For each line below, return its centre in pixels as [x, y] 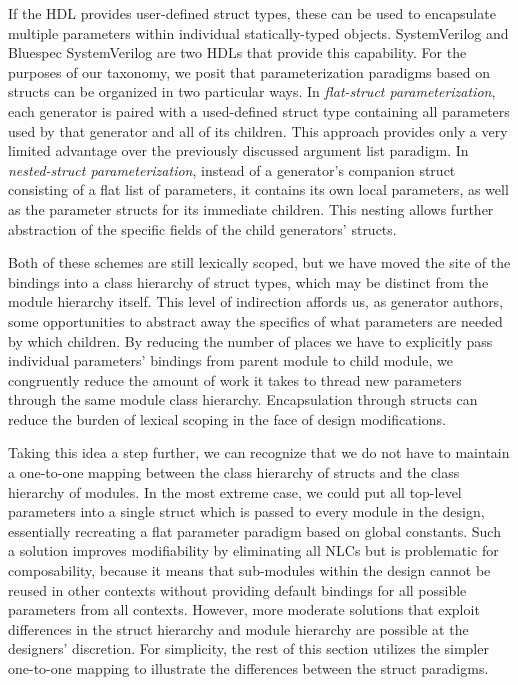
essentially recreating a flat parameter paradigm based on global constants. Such [254, 530]
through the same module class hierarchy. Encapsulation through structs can [243, 399]
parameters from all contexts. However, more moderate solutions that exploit [244, 609]
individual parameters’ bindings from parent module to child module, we [230, 360]
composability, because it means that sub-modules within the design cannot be [249, 570]
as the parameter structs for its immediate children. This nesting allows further [251, 208]
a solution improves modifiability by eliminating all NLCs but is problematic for [253, 550]
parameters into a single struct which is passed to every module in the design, [246, 511]
